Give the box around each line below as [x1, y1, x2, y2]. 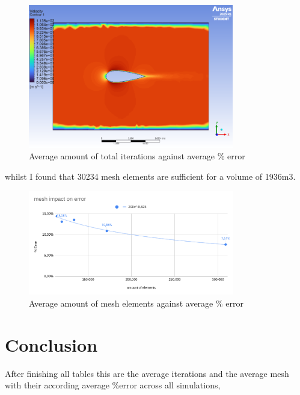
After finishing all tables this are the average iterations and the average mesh [5, 367, 289, 379]
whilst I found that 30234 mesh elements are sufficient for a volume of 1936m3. [5, 170, 296, 183]
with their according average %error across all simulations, [5, 379, 221, 391]
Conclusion [5, 332, 98, 357]
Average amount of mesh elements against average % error [29, 296, 243, 309]
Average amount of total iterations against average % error [29, 150, 245, 162]
